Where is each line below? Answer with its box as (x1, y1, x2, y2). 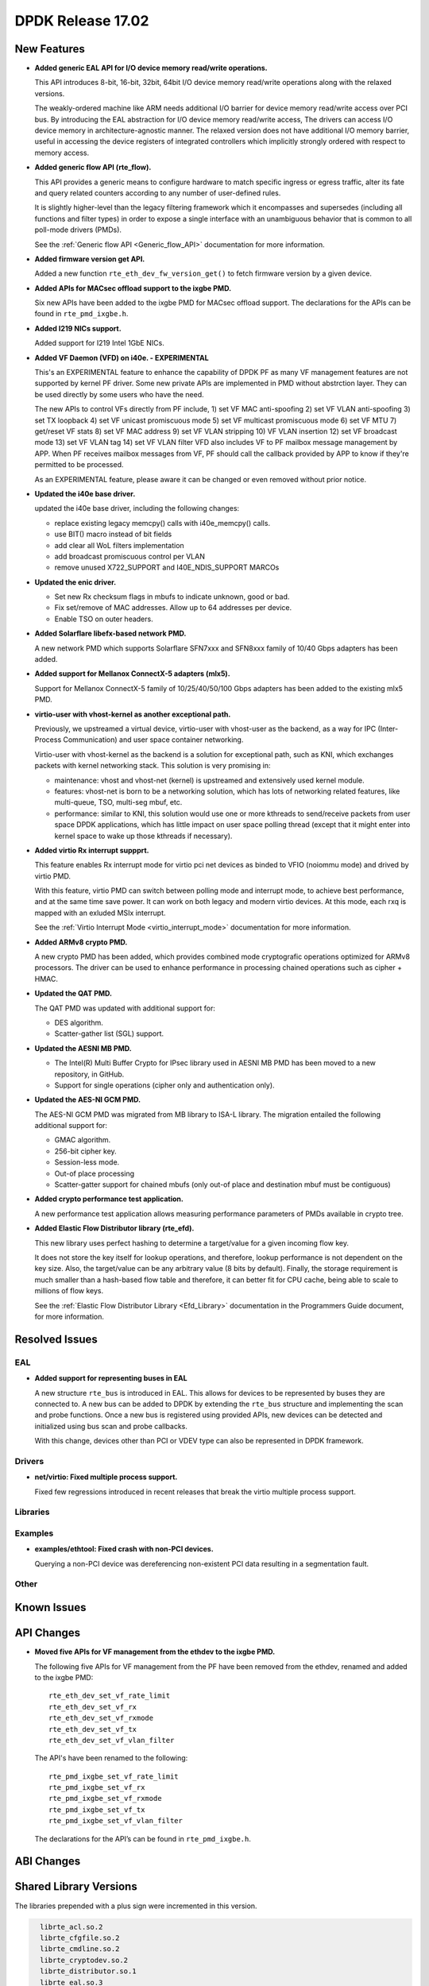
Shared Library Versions (14, 1880, 138, 1894)
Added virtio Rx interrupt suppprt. (34, 845, 150, 855)
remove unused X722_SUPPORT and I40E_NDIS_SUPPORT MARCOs (54, 562, 280, 572)
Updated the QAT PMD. (34, 989, 113, 999)
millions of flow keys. (34, 1286, 103, 1296)
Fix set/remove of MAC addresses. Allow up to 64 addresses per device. (54, 603, 292, 612)
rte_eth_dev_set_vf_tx (48, 1725, 137, 1733)
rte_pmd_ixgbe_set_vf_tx (48, 1805, 145, 1814)
